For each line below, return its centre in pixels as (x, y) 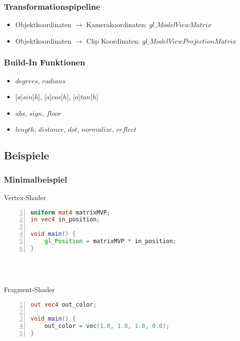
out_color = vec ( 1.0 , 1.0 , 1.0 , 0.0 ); (107, 326)
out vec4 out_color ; (64, 304)
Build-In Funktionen (45, 62)
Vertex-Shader (25, 197)
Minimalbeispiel (36, 179)
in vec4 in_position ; (65, 220)
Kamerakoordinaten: (117, 24)
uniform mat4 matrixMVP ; (71, 212)
